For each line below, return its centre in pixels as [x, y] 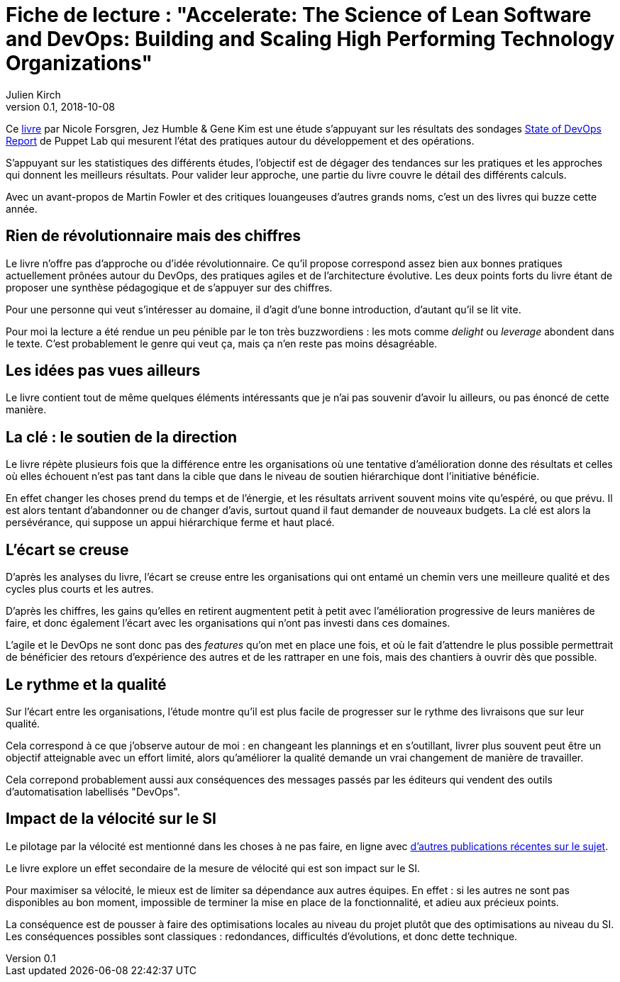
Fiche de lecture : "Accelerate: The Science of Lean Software [299, 15]
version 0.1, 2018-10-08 [61, 106]
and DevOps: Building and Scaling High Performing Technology [310, 39]
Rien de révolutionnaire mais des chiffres [154, 236]
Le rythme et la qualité [86, 684]
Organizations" [79, 63]
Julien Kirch [33, 94]
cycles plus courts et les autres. [80, 589]
